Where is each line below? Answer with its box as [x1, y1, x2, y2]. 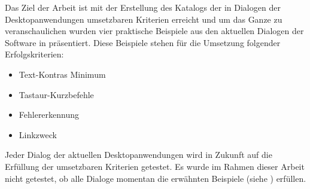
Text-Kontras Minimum [19, 68, 106, 80]
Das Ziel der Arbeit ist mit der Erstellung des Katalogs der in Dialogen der [5, 1, 281, 13]
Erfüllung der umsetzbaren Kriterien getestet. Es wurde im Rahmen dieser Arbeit [5, 160, 305, 172]
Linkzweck [19, 128, 57, 141]
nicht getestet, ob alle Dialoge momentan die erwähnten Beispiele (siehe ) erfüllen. [5, 172, 306, 184]
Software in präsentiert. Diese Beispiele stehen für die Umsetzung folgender [5, 36, 281, 48]
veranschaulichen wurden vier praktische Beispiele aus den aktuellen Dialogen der [5, 25, 304, 37]
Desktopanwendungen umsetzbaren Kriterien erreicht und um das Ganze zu [5, 13, 282, 25]
